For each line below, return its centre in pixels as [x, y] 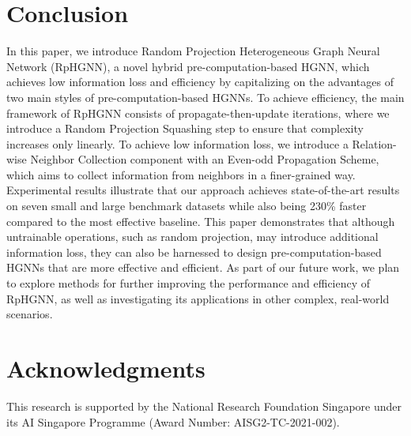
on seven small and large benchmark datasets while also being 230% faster [187, 206]
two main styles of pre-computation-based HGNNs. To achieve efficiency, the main [205, 97]
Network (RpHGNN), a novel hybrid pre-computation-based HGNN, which [188, 66]
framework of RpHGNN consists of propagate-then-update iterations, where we [198, 113]
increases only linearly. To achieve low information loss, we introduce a [177, 143]
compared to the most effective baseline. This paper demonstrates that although [201, 221]
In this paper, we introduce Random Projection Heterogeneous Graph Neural [193, 51]
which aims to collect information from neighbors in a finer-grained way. [181, 174]
